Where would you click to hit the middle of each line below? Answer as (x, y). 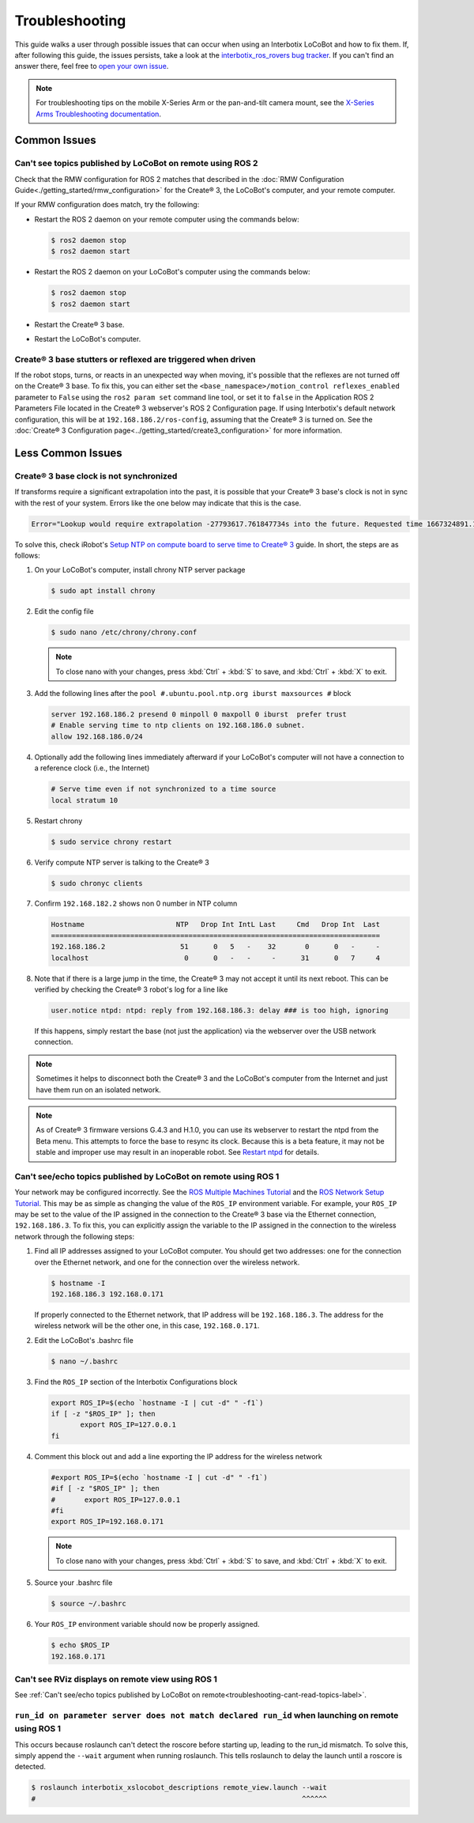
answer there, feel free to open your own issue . (92, 66)
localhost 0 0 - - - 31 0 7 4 (216, 958)
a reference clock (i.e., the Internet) (92, 768)
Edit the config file (64, 611)
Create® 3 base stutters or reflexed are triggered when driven (135, 359)
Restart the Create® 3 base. (79, 324)
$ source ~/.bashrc (88, 1604)
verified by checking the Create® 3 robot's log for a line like (131, 989)
